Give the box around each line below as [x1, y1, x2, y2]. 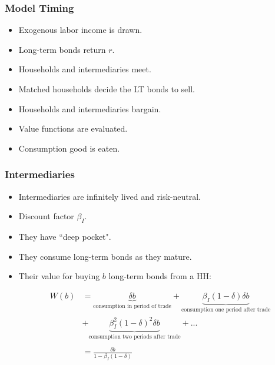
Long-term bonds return [18, 43, 106, 55]
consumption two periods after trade [88, 334, 181, 340]
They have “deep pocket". [18, 230, 111, 242]
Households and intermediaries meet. [18, 63, 151, 75]
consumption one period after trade [181, 307, 271, 313]
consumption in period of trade [93, 303, 171, 309]
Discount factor [18, 210, 74, 222]
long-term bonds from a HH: [108, 270, 211, 282]
